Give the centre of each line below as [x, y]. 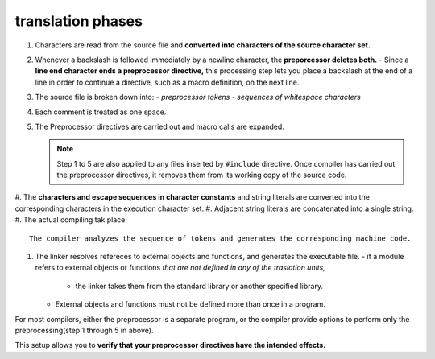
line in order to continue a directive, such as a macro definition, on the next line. [167, 82]
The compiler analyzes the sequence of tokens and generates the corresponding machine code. [220, 238]
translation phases [79, 21]
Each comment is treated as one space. [101, 112]
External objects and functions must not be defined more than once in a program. [190, 304]
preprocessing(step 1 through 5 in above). [84, 330]
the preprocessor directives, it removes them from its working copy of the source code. [202, 175]
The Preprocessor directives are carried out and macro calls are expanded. [160, 126]
